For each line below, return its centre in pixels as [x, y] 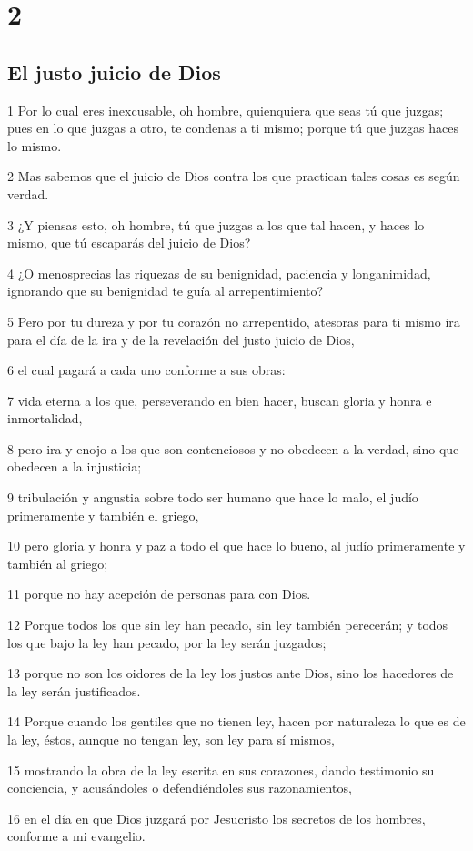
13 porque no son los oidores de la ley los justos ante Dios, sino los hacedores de [231, 673]
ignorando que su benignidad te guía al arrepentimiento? [166, 291]
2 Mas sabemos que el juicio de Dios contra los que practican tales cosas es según [234, 176]
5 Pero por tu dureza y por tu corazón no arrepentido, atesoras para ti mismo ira [234, 321]
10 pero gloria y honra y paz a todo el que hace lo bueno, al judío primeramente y [236, 546]
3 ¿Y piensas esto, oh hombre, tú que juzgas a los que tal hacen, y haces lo [216, 224]
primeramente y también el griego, [103, 515]
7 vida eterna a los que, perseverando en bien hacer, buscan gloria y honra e [220, 400]
